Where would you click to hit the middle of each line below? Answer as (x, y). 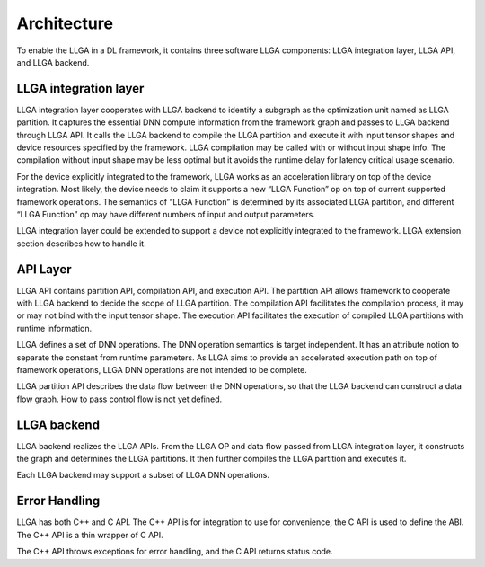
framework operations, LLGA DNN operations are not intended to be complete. (162, 370)
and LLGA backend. (53, 62)
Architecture (65, 23)
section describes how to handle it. (82, 244)
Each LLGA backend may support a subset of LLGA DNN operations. (143, 475)
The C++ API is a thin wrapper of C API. (90, 535)
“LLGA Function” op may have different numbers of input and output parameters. (166, 214)
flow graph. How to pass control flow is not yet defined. (119, 399)
